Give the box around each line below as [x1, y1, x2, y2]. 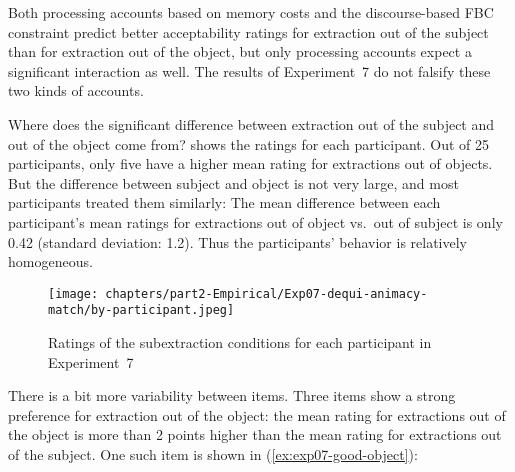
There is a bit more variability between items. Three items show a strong [8, 385, 456, 406]
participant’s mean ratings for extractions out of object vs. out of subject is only [8, 211, 503, 232]
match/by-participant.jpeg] [48, 303, 235, 318]
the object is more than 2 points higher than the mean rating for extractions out [8, 424, 502, 445]
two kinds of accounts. [8, 80, 144, 101]
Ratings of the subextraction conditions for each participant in [48, 332, 432, 353]
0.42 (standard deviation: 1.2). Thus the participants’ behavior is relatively [8, 231, 468, 252]
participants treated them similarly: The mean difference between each [8, 192, 441, 213]
